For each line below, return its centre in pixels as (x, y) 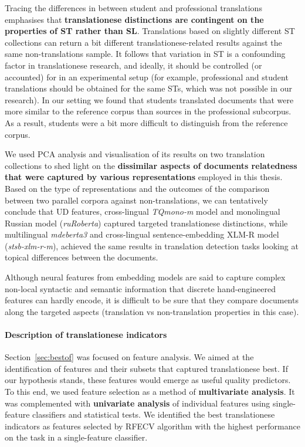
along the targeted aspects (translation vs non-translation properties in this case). (152, 311)
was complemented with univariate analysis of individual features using (138, 403)
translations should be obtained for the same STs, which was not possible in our (148, 88)
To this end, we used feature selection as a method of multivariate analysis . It (150, 392)
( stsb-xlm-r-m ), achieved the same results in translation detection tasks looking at (152, 245)
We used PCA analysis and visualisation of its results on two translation (135, 154)
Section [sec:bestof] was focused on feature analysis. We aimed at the (129, 357)
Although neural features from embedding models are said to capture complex (145, 277)
